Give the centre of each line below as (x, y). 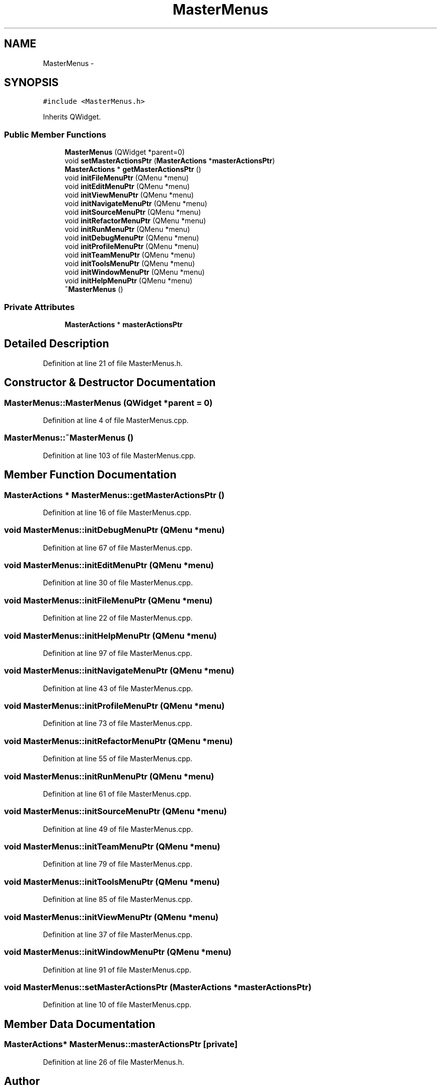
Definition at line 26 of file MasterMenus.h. (114, 1062)
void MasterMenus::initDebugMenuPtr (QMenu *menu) (115, 530)
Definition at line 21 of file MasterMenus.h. (113, 363)
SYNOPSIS (31, 83)
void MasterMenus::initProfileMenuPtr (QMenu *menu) (115, 706)
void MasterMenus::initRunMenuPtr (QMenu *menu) (109, 776)
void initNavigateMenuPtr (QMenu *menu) (136, 204)
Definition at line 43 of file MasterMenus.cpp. (118, 688)
